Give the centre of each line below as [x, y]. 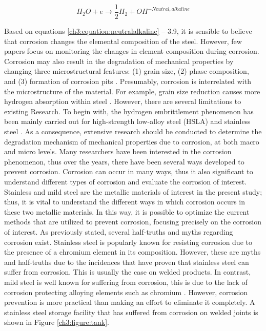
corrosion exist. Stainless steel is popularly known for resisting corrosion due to [128, 242]
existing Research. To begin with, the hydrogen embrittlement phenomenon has [129, 111]
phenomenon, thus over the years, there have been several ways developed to [124, 161]
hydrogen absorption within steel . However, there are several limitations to [123, 101]
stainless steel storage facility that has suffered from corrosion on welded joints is [131, 312]
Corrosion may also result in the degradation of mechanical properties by [119, 61]
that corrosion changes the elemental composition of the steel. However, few [123, 41]
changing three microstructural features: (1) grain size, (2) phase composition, [127, 71]
